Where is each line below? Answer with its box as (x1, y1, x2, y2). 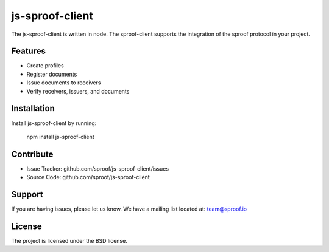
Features (11, 46, 46, 56)
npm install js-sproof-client (26, 133, 94, 140)
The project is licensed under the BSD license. (11, 237, 127, 245)
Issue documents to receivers (26, 79, 101, 86)
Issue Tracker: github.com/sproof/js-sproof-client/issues (26, 165, 169, 172)
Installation (11, 103, 55, 114)
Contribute (11, 149, 54, 159)
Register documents (26, 70, 77, 78)
